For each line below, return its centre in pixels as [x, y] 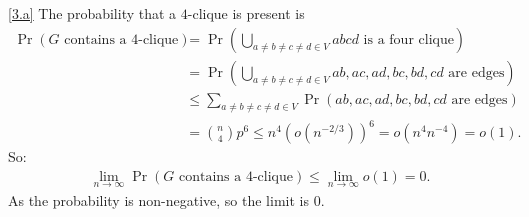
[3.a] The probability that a [92, 13]
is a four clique [408, 39]
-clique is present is [246, 13]
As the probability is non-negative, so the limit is [158, 199]
